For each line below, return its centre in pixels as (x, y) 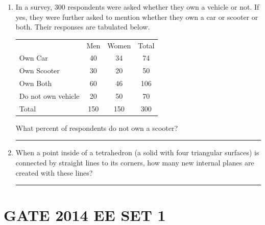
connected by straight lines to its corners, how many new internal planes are (135, 163)
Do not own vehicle (49, 95)
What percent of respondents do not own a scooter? (97, 128)
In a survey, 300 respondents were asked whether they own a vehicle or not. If (137, 7)
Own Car (33, 58)
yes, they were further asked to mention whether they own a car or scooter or (137, 17)
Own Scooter (39, 71)
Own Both (35, 83)
